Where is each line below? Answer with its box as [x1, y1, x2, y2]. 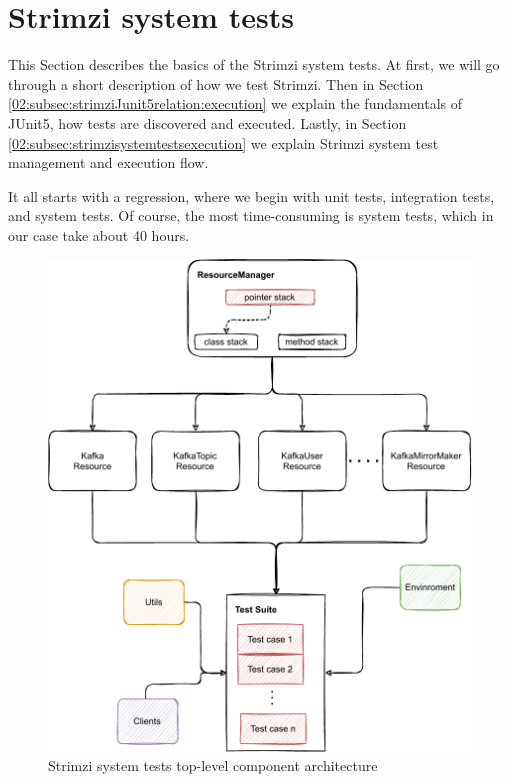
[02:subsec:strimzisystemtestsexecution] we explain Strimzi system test [8, 132, 439, 153]
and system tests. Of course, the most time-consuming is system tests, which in [8, 205, 494, 226]
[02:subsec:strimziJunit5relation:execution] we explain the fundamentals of [8, 93, 463, 114]
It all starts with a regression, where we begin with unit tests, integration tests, [8, 185, 495, 206]
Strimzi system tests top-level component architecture [48, 755, 378, 776]
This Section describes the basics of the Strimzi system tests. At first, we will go [8, 54, 500, 75]
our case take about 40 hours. [8, 224, 190, 245]
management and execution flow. [8, 152, 209, 173]
